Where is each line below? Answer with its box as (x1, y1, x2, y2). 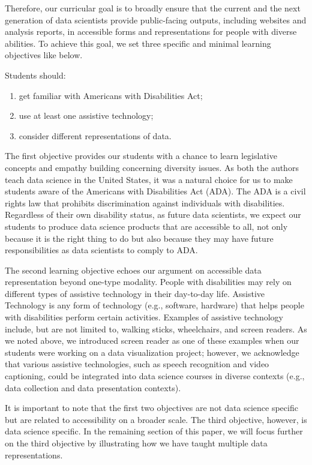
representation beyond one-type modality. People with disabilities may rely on (5, 275, 292, 288)
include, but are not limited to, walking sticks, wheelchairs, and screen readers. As (5, 322, 307, 335)
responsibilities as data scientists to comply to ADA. (5, 244, 198, 256)
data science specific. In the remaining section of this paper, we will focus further (5, 425, 303, 437)
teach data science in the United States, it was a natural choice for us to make (5, 173, 293, 185)
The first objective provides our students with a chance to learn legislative (5, 149, 277, 162)
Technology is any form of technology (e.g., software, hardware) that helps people (5, 299, 304, 311)
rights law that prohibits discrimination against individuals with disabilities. (5, 196, 285, 209)
